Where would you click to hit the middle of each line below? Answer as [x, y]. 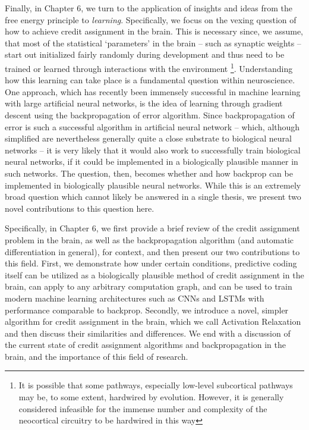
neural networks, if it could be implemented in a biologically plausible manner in [152, 161]
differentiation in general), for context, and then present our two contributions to [152, 251]
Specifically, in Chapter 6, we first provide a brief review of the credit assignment [152, 228]
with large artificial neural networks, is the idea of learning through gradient [144, 103]
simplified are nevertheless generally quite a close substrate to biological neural [148, 138]
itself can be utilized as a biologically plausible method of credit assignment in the [154, 274]
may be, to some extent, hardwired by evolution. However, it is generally [151, 397]
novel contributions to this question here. [80, 208]
